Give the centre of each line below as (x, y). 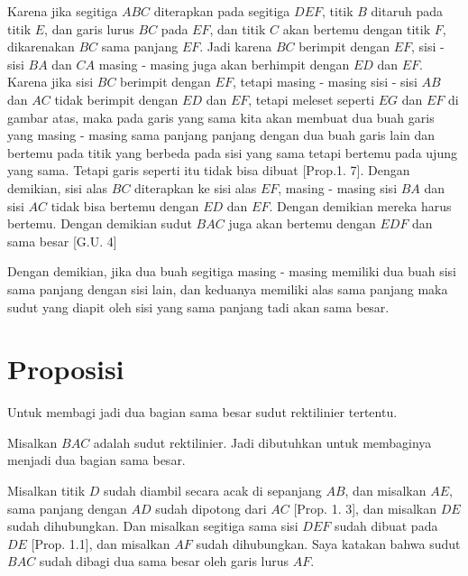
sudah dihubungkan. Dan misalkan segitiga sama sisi (153, 526)
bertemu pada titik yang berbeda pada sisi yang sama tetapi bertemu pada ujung (232, 152)
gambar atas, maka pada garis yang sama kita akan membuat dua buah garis (221, 117)
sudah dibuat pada (386, 526)
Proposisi (66, 369)
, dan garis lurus (89, 28)
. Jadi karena (236, 46)
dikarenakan (41, 46)
